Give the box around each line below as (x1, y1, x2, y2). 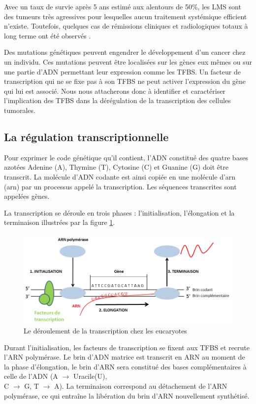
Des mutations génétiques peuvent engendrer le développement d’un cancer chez (4, 47, 246, 57)
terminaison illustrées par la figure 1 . (4, 217, 115, 227)
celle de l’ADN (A (4, 371, 58, 381)
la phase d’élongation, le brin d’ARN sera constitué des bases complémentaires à (4, 361, 247, 371)
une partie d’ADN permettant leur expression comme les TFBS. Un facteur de (4, 66, 241, 76)
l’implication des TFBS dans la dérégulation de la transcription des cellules (4, 95, 231, 106)
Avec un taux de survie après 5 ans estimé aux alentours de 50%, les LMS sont (4, 1, 241, 11)
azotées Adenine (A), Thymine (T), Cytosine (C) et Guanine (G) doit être (4, 162, 229, 172)
